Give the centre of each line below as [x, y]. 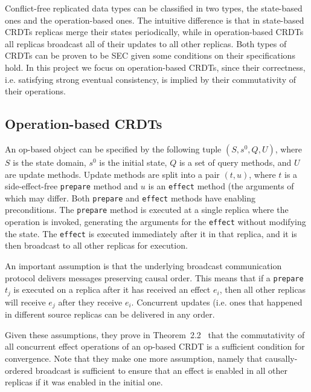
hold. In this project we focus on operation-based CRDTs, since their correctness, [155, 67]
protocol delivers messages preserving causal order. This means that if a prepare [154, 277]
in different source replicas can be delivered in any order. [110, 314]
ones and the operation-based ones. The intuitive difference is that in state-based [155, 20]
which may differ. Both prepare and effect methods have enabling [130, 198]
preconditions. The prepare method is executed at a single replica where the [147, 210]
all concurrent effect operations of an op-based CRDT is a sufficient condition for [155, 346]
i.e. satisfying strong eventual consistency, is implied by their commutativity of [150, 79]
